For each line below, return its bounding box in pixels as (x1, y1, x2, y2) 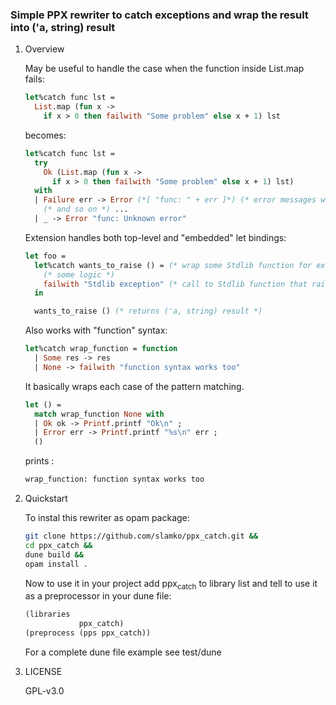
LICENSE (24, 665, 63, 677)
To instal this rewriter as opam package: (24, 512, 190, 524)
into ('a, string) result (10, 20, 116, 34)
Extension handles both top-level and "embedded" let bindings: (24, 231, 287, 243)
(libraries (24, 609, 71, 620)
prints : (24, 455, 55, 467)
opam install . (24, 559, 89, 569)
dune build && (24, 549, 84, 560)
